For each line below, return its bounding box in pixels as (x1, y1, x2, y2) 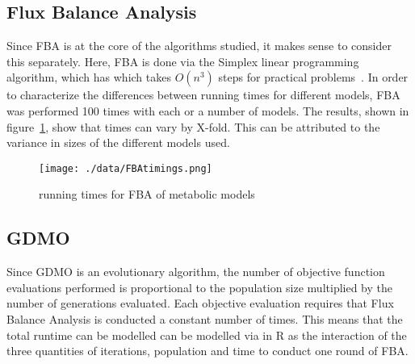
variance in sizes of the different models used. (6, 134, 230, 151)
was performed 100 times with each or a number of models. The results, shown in (6, 102, 409, 119)
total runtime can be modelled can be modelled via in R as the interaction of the (6, 326, 407, 343)
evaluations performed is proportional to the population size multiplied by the (6, 278, 393, 295)
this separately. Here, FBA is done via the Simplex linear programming (6, 52, 359, 69)
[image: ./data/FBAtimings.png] (39, 162, 212, 174)
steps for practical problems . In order (218, 69, 409, 86)
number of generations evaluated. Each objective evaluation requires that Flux (6, 295, 394, 312)
